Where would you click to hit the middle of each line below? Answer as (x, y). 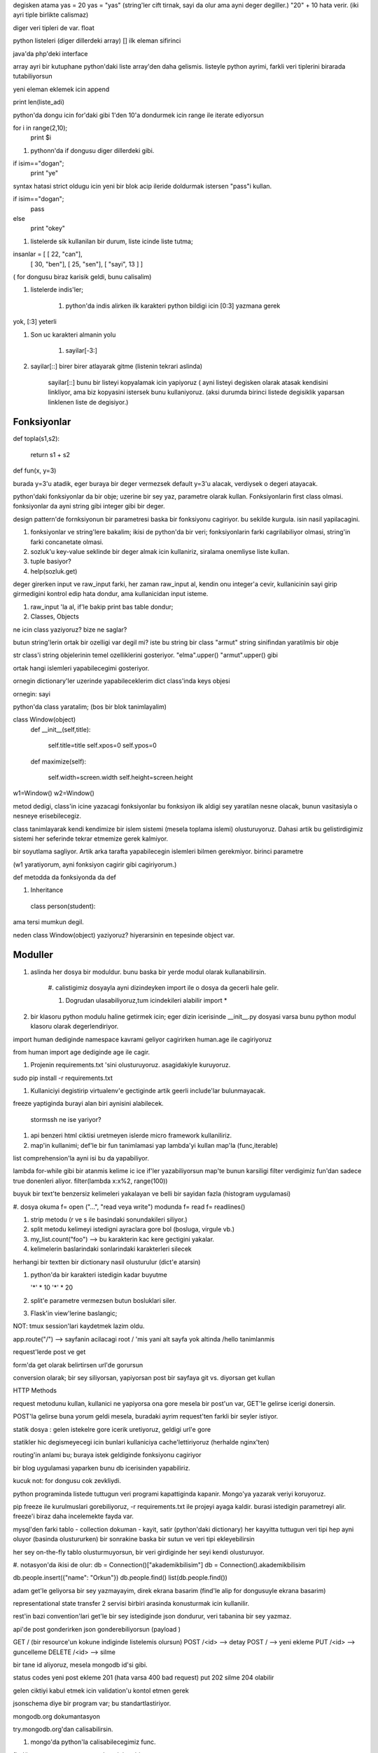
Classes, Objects (55, 616)
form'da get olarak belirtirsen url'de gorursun (78, 1365)
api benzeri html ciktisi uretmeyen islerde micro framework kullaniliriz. (131, 1135)
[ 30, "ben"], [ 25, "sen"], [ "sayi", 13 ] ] (87, 264)
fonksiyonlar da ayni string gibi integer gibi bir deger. (89, 506)
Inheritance (47, 890)
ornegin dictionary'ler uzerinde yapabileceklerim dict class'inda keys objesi (121, 681)
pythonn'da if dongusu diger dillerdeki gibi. (92, 150)
